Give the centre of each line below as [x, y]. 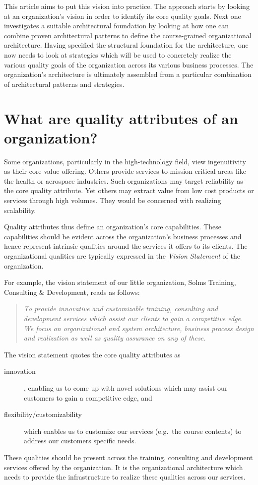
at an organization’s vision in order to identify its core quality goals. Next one [123, 16]
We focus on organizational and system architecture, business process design [139, 328]
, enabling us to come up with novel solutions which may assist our [126, 387]
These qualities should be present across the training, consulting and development [129, 457]
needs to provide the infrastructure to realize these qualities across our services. [125, 477]
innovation [20, 371]
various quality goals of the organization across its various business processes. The [129, 64]
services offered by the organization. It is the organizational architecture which [124, 467]
